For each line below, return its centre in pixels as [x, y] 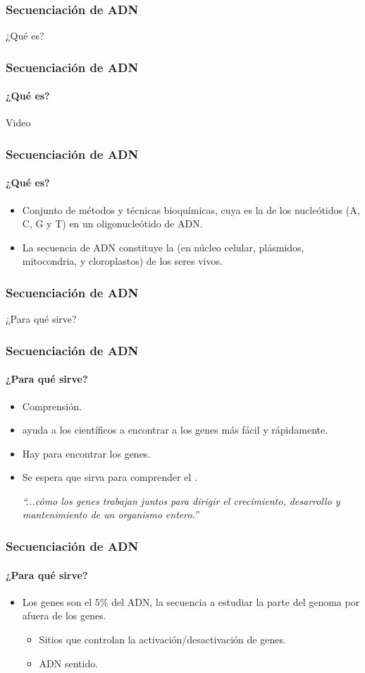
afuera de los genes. [64, 615]
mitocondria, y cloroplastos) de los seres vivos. [122, 261]
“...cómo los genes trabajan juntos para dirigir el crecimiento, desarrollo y [181, 500]
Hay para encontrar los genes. [86, 453]
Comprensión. [52, 406]
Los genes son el [57, 601]
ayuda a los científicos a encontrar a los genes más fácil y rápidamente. [175, 430]
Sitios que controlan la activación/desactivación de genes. [162, 639]
